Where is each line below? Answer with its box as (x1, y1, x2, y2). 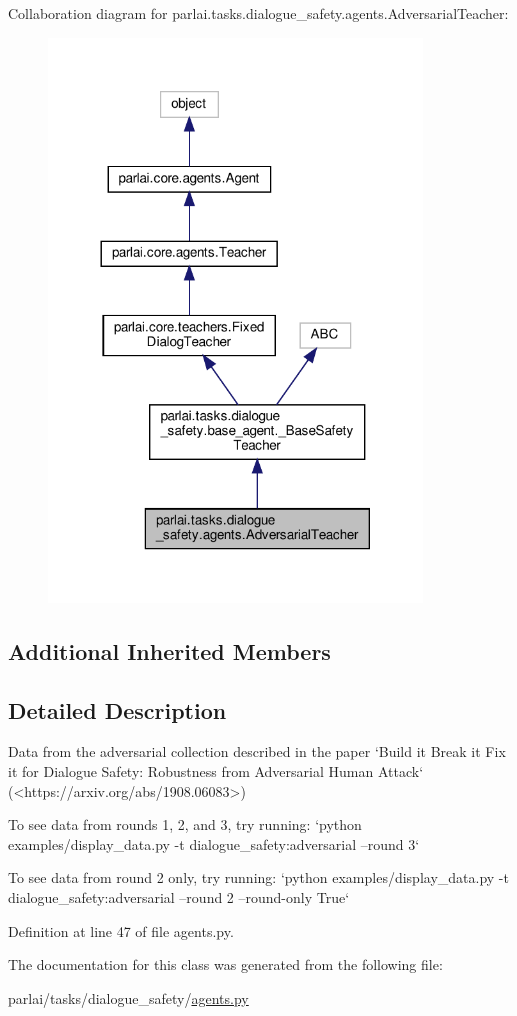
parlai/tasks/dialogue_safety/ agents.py (8, 987, 249, 1008)
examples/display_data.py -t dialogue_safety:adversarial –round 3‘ (8, 833, 420, 854)
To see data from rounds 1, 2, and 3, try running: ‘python (8, 814, 362, 835)
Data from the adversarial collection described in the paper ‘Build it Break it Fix (8, 741, 506, 762)
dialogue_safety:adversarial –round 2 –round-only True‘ (8, 886, 350, 907)
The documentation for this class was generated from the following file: (8, 954, 443, 975)
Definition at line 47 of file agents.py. (8, 920, 234, 941)
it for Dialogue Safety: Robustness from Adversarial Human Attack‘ (8, 760, 424, 781)
